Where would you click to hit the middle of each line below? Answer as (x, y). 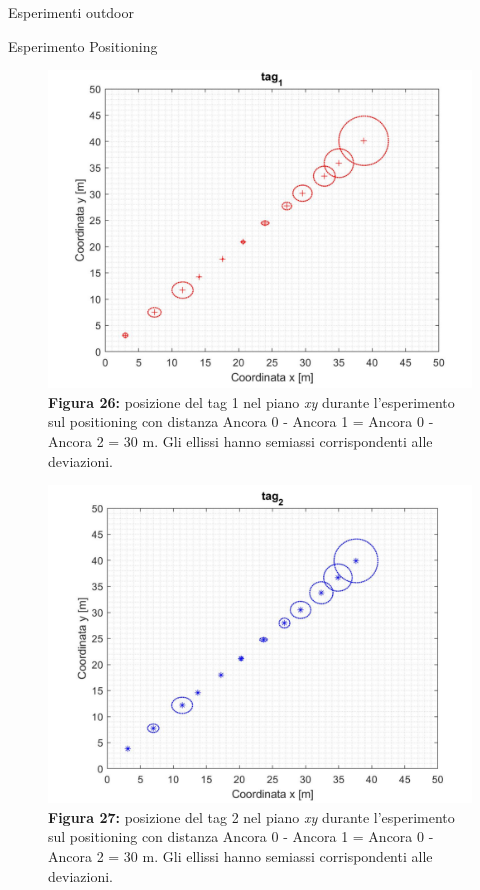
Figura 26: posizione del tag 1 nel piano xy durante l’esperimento (251, 401)
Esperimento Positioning (83, 45)
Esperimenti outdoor (71, 12)
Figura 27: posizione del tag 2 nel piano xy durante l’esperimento (251, 816)
